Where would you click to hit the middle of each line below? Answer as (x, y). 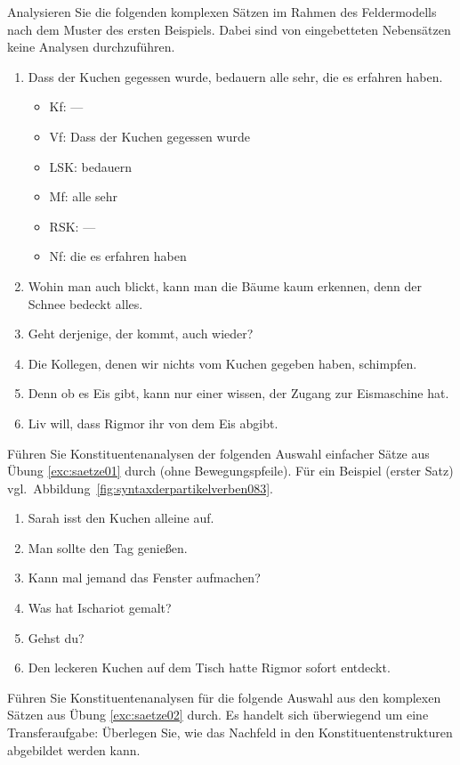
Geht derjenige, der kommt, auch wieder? (141, 334)
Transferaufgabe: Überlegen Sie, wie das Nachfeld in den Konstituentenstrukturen (230, 732)
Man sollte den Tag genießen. (108, 547)
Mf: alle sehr (83, 196)
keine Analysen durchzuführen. (91, 47)
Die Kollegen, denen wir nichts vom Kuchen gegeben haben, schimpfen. (222, 363)
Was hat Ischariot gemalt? (100, 608)
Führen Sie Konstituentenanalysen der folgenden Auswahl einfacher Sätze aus (218, 453)
